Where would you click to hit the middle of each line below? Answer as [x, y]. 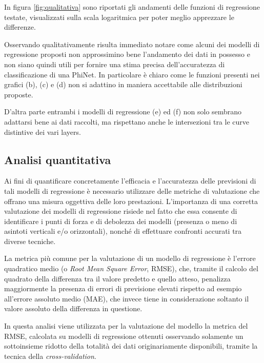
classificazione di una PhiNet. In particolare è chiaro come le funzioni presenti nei [132, 74]
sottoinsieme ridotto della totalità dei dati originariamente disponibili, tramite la [131, 346]
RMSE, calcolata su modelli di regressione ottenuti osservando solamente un [124, 336]
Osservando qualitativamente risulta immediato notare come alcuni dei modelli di [132, 44]
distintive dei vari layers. [43, 132]
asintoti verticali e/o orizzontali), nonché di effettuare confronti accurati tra [123, 231]
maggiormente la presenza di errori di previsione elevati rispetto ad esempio [123, 288]
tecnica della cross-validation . [50, 356]
